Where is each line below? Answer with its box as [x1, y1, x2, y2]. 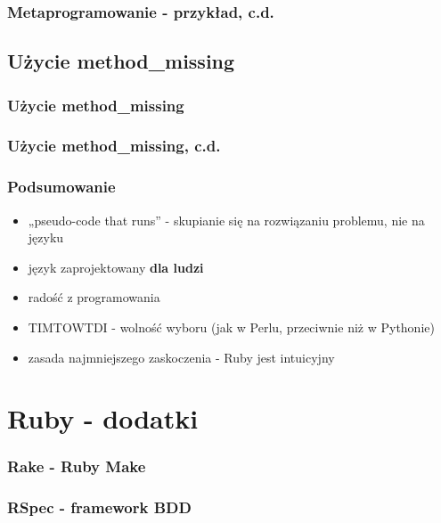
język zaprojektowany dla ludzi [28, 257, 204, 276]
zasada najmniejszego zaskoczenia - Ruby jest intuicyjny [28, 347, 335, 366]
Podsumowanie [7, 176, 116, 198]
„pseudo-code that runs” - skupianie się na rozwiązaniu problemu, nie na [28, 210, 425, 229]
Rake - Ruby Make [7, 455, 146, 478]
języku [28, 228, 64, 247]
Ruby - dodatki [7, 400, 199, 437]
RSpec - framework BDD [7, 496, 192, 519]
